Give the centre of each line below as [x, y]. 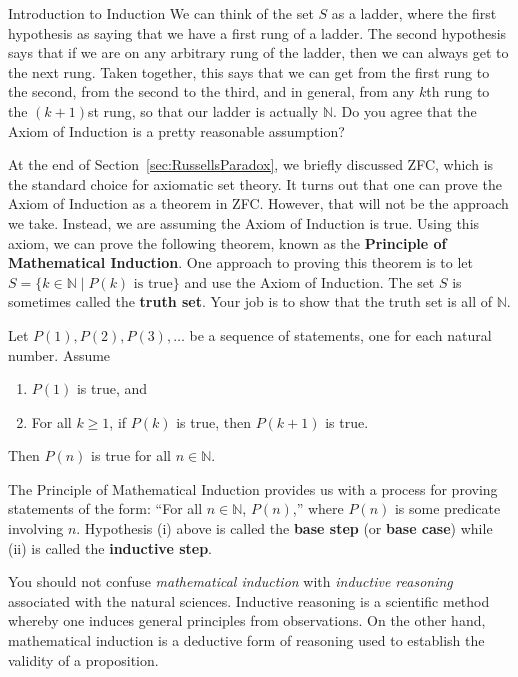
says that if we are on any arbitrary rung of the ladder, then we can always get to [258, 52]
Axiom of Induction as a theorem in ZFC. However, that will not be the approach [258, 203]
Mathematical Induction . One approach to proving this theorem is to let [240, 262]
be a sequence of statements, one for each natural [340, 334]
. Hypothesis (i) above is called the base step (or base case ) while [284, 528]
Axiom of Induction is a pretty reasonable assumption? [176, 130]
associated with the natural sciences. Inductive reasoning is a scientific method [249, 600]
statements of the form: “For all [105, 508]
